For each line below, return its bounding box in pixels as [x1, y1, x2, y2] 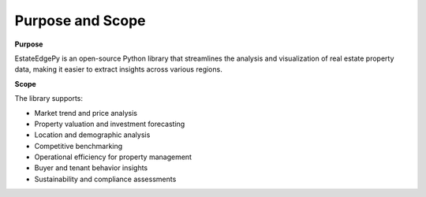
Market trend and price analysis [34, 108, 138, 117]
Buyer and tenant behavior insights [34, 163, 148, 173]
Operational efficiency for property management [34, 152, 192, 162]
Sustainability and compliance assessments [34, 174, 177, 184]
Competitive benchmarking [34, 141, 123, 151]
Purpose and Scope [14, 12, 146, 29]
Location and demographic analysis [34, 130, 151, 139]
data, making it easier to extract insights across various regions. [14, 65, 222, 74]
